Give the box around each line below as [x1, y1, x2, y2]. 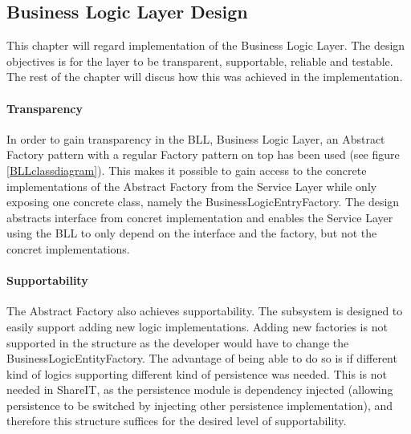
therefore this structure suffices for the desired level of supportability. [6, 412, 347, 429]
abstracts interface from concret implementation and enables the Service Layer [6, 209, 393, 225]
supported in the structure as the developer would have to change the [6, 334, 349, 351]
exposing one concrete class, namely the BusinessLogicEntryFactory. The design [6, 193, 400, 210]
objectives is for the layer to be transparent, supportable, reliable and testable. [6, 52, 393, 69]
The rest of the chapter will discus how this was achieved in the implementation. [6, 68, 403, 85]
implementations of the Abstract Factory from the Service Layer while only [6, 177, 377, 194]
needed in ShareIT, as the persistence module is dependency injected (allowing [6, 381, 393, 398]
